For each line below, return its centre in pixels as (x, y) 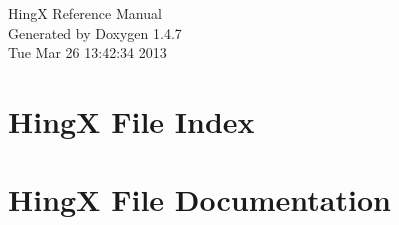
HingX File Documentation (199, 199)
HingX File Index (131, 120)
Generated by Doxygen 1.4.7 (95, 32)
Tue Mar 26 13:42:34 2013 (87, 52)
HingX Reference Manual (85, 13)
